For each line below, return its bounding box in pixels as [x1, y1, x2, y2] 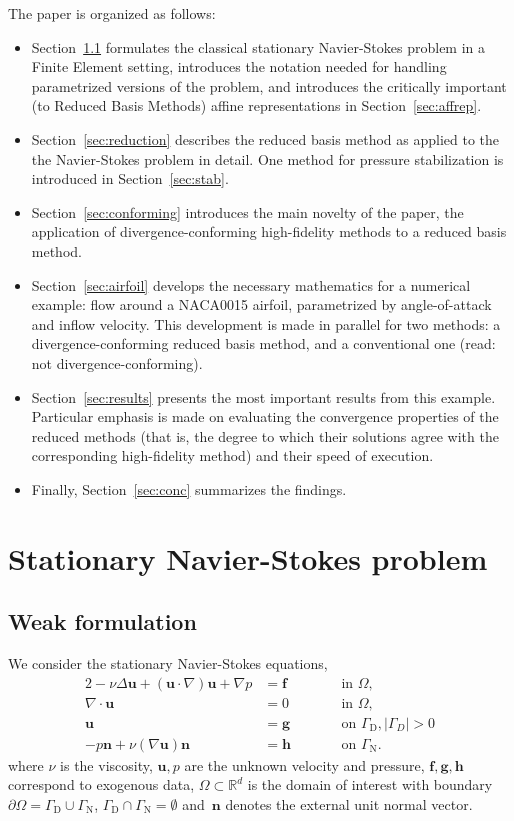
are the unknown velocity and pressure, [184, 754, 425, 775]
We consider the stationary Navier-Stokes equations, [8, 653, 328, 674]
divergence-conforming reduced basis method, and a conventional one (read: [31, 333, 496, 354]
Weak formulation [8, 606, 197, 637]
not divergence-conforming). [31, 352, 203, 373]
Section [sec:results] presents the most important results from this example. [31, 386, 496, 407]
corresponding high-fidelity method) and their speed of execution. [31, 445, 434, 466]
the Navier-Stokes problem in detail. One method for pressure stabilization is [31, 148, 504, 169]
